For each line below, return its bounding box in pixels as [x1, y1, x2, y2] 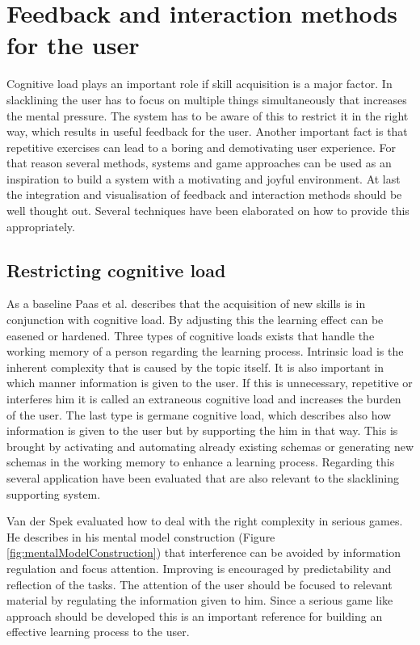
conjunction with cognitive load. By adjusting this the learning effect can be [6, 311, 384, 328]
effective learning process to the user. [6, 623, 190, 640]
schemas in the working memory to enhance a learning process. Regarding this [6, 453, 395, 470]
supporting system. [6, 485, 101, 502]
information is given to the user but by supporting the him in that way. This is [6, 422, 398, 439]
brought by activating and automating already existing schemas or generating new [6, 437, 414, 454]
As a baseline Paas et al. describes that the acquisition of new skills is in [6, 295, 366, 312]
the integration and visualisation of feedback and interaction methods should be [6, 186, 402, 203]
